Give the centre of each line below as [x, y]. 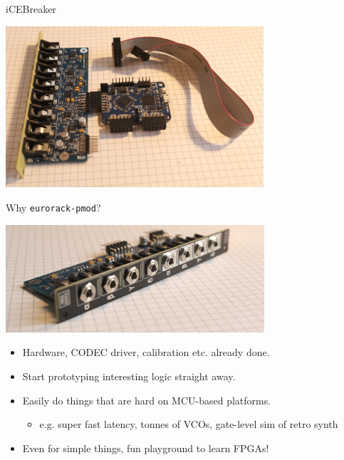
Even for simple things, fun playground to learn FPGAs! [146, 448]
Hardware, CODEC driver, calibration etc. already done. [146, 352]
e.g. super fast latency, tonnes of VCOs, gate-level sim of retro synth [189, 424]
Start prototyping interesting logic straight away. [129, 376]
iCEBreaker [31, 9]
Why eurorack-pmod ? [53, 207]
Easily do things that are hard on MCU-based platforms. [147, 400]
